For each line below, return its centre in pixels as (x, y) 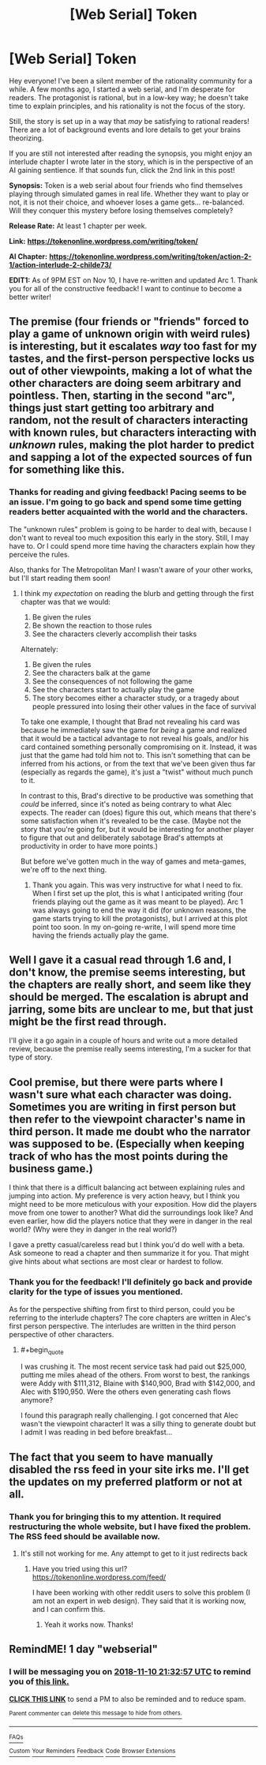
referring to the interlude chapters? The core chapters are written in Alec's (130, 1317)
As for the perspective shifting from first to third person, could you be (122, 1309)
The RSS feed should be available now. (84, 1536)
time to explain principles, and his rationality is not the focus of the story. (127, 106)
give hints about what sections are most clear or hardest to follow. (116, 1261)
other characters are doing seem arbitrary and (125, 383)
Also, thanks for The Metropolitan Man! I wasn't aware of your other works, (131, 569)
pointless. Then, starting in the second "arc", (122, 396)
